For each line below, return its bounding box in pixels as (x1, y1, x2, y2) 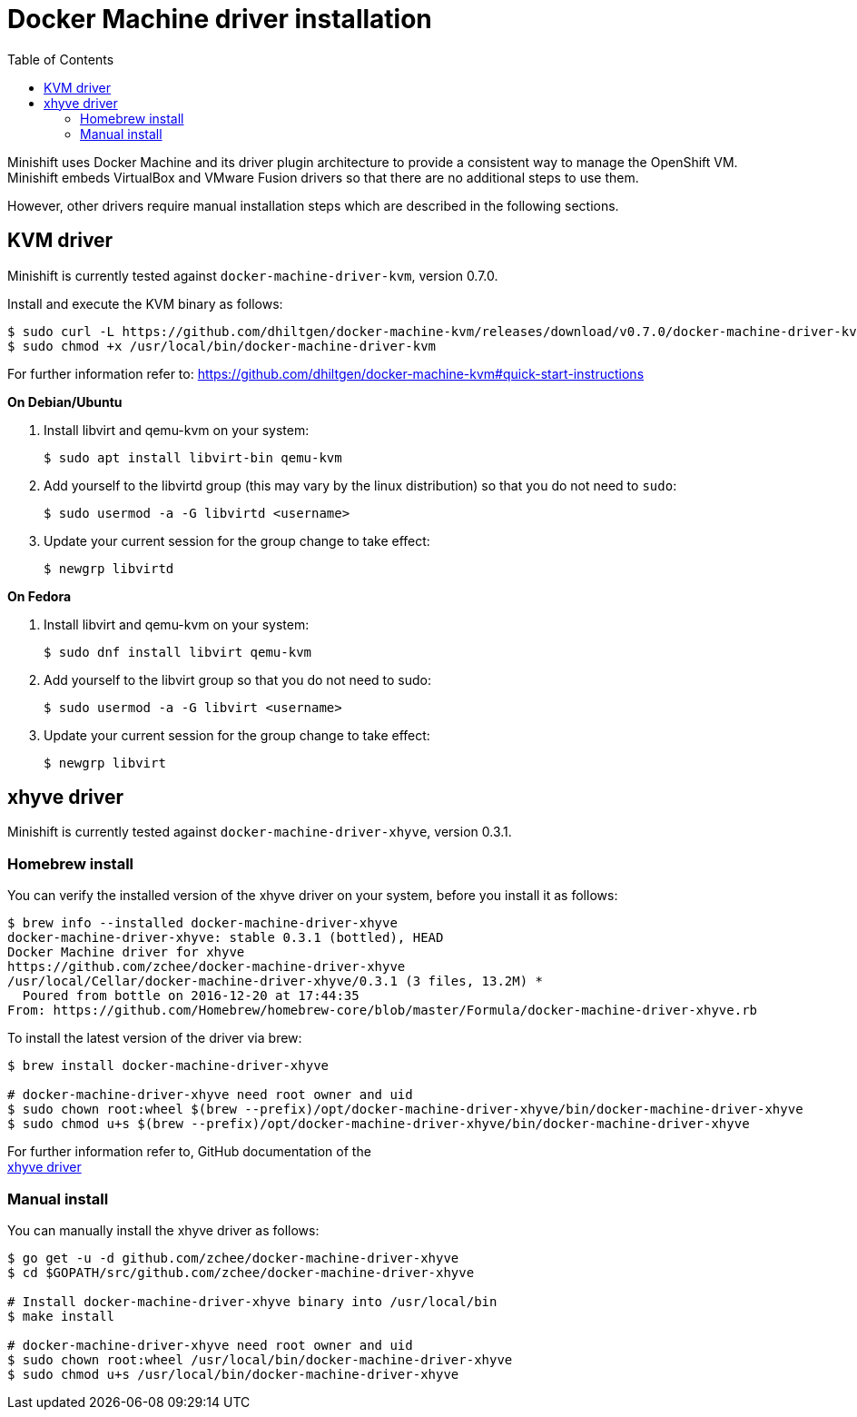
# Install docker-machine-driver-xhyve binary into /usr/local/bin (7, 1293, 497, 1309)
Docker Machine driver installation (7, 4, 432, 35)
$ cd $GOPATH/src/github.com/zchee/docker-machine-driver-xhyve (7, 1264, 475, 1280)
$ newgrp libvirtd (44, 560, 174, 576)
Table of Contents (7, 51, 114, 67)
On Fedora (7, 588, 72, 604)
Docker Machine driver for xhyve (7, 945, 245, 960)
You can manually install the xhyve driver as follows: (7, 1222, 320, 1238)
